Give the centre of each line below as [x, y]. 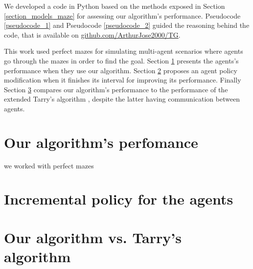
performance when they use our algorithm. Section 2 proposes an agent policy [121, 70]
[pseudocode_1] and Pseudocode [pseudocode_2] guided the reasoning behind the [127, 25]
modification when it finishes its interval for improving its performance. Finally [123, 80]
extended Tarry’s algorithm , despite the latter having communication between [122, 99]
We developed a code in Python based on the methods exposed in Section [115, 6]
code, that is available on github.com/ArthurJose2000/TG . [92, 34]
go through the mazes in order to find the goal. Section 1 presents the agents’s [121, 60]
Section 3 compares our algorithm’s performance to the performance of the [116, 89]
